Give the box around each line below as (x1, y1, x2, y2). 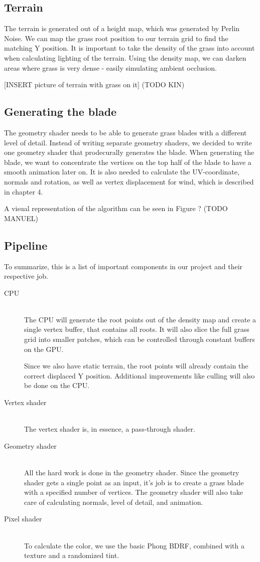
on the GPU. (24, 343, 64, 354)
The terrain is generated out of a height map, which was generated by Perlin (4, 23, 240, 34)
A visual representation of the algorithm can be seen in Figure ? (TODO (4, 203, 228, 214)
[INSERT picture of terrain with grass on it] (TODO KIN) (4, 79, 185, 90)
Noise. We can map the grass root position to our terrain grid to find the (4, 33, 228, 43)
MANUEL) (4, 213, 39, 223)
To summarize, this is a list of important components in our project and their (4, 261, 243, 271)
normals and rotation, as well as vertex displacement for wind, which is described (4, 176, 254, 186)
